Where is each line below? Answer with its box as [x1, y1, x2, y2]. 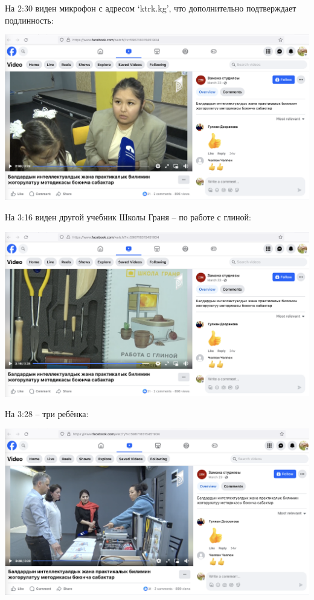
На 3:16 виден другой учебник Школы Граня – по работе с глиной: [5, 210, 251, 223]
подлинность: [5, 13, 54, 26]
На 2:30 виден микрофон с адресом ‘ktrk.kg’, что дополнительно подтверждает [5, 2, 296, 14]
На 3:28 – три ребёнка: [5, 407, 89, 420]
